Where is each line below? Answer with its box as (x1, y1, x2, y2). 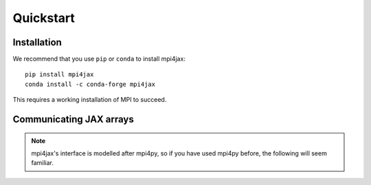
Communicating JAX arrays (12, 113, 134, 125)
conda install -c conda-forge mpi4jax (25, 80, 156, 88)
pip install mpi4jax (25, 71, 94, 78)
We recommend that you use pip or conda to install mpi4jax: (12, 55, 185, 63)
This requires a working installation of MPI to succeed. (12, 96, 167, 104)
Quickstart (12, 10, 76, 25)
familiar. (31, 159, 54, 167)
